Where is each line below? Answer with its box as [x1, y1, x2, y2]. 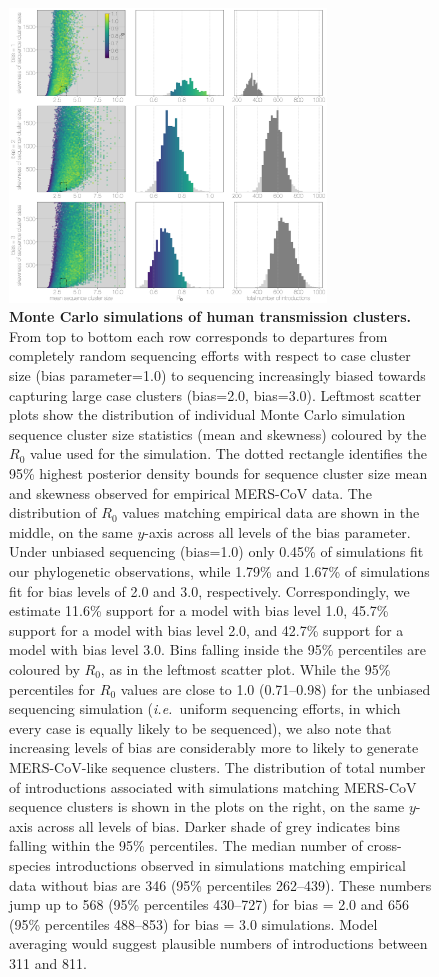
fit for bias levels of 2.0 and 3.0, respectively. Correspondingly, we [9, 580, 410, 601]
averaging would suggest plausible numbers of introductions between [9, 933, 428, 954]
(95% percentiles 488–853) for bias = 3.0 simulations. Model [9, 913, 378, 934]
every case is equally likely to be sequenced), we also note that [9, 717, 392, 738]
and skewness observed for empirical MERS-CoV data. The [9, 482, 372, 503]
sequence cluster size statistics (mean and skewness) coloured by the [9, 423, 427, 444]
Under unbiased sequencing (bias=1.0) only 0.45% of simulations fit [9, 541, 424, 562]
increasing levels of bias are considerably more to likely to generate [9, 737, 419, 758]
